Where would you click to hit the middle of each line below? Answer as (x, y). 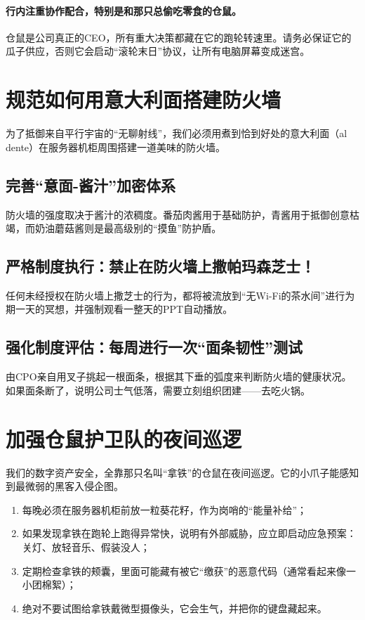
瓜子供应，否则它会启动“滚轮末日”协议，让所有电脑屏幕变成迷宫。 (158, 51)
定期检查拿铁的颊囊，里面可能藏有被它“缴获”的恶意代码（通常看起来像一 (189, 570)
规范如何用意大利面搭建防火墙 (144, 99)
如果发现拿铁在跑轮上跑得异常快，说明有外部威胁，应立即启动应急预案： (189, 533)
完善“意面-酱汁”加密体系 (91, 185)
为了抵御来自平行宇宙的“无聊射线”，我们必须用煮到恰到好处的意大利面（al (177, 133)
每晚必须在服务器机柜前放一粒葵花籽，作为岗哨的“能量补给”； (165, 509)
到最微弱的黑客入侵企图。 (65, 486)
